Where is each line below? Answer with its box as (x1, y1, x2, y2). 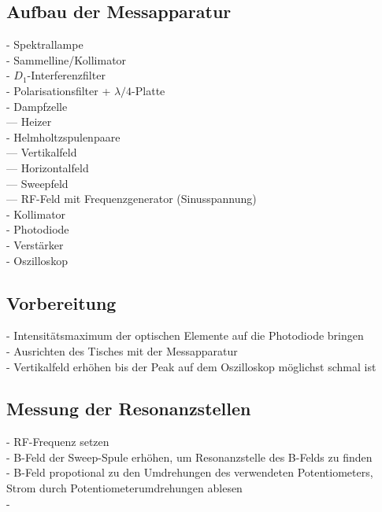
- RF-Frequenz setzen (6, 433, 109, 450)
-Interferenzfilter (27, 67, 106, 83)
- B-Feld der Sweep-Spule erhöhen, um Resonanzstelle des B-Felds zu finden (6, 448, 373, 465)
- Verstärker (6, 236, 64, 252)
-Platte (132, 82, 165, 98)
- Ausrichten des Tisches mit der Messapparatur (6, 342, 238, 359)
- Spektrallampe (6, 36, 83, 53)
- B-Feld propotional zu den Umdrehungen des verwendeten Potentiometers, (6, 464, 373, 481)
